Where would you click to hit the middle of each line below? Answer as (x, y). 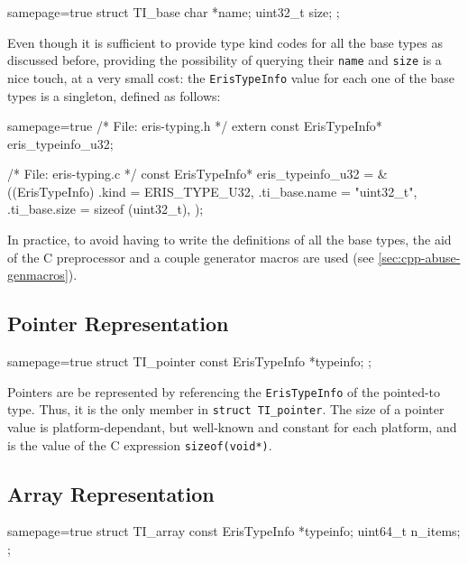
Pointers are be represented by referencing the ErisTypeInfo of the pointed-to (224, 391)
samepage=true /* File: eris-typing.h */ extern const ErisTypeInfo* (195, 126)
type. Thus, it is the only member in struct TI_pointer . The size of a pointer (226, 409)
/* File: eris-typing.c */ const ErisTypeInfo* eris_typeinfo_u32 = (191, 174)
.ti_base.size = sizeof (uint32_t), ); (106, 209)
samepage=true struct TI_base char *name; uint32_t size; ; (174, 12)
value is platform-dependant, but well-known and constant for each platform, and (232, 426)
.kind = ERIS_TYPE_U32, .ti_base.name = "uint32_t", (258, 191)
